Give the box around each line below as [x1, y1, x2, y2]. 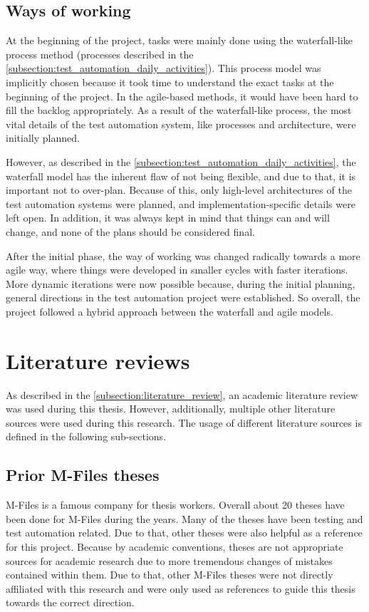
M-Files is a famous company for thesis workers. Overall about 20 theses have [6, 497, 345, 512]
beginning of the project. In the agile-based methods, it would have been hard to [6, 88, 358, 103]
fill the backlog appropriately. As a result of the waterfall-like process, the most [6, 103, 352, 118]
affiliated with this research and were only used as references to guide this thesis [6, 581, 355, 596]
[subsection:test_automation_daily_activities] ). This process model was [6, 61, 321, 76]
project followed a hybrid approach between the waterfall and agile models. [6, 304, 333, 318]
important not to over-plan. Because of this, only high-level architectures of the [6, 182, 352, 197]
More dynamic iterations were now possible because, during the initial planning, [6, 276, 355, 291]
